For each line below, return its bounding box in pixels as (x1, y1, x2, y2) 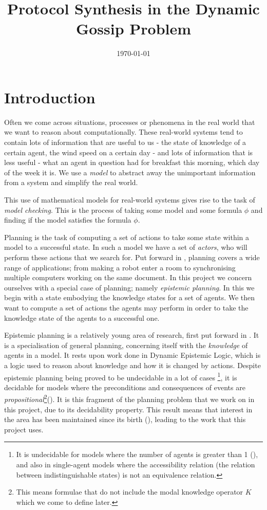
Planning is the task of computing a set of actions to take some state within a (4, 231, 250, 242)
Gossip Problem (75, 18, 192, 39)
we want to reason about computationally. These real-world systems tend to (4, 126, 243, 137)
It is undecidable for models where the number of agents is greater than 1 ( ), (16, 449, 258, 460)
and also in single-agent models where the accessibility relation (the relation (16, 459, 255, 469)
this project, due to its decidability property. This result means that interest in (4, 404, 253, 414)
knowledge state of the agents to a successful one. (4, 312, 160, 323)
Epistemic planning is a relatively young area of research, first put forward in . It (4, 330, 259, 340)
